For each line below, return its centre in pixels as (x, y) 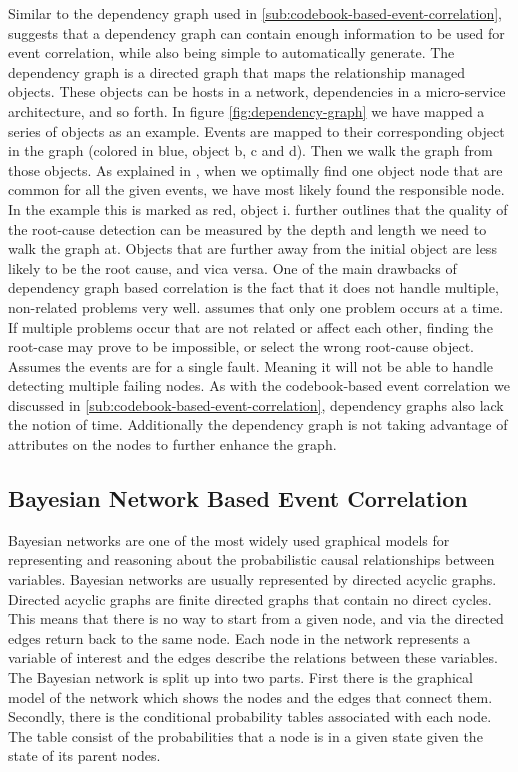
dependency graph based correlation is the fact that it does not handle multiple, (253, 287)
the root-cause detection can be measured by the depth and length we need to (247, 228)
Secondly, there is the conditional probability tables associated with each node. (250, 716)
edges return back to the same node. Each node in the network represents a (239, 637)
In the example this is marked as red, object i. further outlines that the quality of (258, 208)
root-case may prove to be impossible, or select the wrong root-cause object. (241, 346)
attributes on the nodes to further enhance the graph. (172, 444)
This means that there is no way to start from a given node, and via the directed (256, 618)
